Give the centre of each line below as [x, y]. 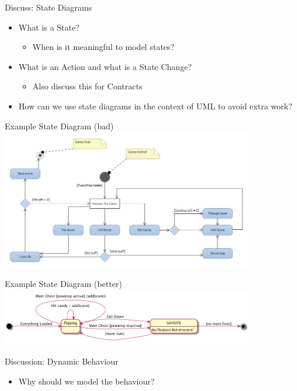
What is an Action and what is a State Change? [105, 66]
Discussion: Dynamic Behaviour [62, 361]
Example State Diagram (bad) [59, 126]
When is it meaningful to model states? [103, 47]
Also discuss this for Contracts [87, 86]
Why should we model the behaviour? [87, 381]
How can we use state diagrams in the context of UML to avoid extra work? [155, 106]
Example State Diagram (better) [63, 284]
